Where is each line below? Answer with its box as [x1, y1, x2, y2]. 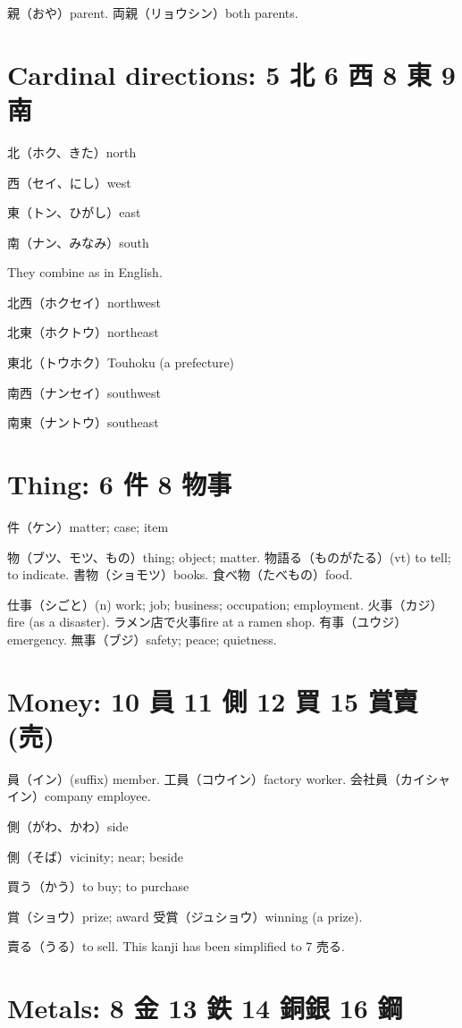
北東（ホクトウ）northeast [7, 323, 159, 341]
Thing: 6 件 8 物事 [7, 466, 232, 502]
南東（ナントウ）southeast [7, 413, 159, 432]
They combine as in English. [7, 263, 163, 282]
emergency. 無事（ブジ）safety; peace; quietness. [7, 629, 277, 648]
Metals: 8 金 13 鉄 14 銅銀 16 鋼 [7, 990, 403, 1026]
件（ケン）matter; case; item [7, 517, 169, 535]
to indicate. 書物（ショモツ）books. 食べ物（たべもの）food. [7, 565, 353, 584]
